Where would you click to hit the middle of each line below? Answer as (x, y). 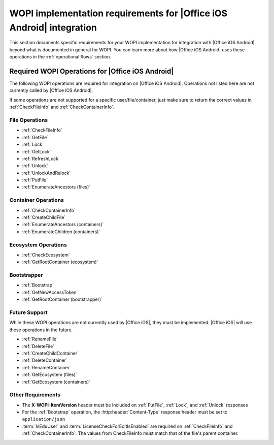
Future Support (28, 312)
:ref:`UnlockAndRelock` (46, 173)
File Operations (29, 120)
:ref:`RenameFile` (40, 339)
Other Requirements (35, 395)
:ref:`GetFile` (35, 137)
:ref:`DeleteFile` (38, 346)
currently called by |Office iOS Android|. (51, 90)
